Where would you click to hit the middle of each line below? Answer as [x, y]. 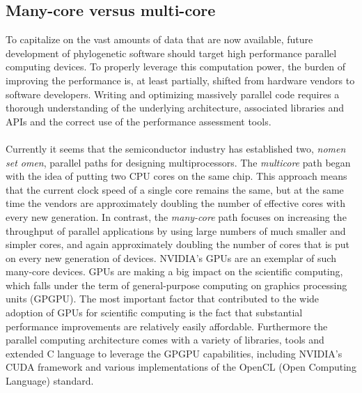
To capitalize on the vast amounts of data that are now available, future [159, 39]
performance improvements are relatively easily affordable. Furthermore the [167, 326]
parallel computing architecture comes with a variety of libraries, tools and [165, 340]
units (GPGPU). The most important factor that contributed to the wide [163, 299]
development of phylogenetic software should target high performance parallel [171, 53]
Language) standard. [50, 381]
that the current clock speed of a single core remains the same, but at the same [175, 189]
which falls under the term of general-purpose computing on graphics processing [176, 285]
